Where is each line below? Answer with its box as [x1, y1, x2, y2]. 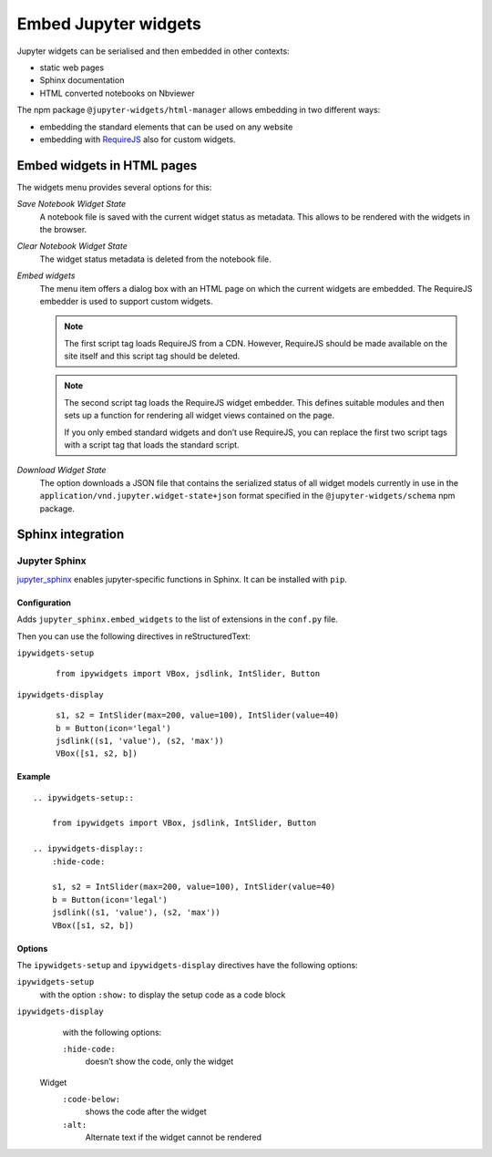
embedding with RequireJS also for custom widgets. [39, 133, 236, 145]
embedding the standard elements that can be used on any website [39, 121, 293, 132]
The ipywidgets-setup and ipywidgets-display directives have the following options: [16, 959, 359, 970]
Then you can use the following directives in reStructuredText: [16, 630, 251, 642]
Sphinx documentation [39, 75, 125, 86]
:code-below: [62, 1094, 121, 1105]
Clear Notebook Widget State [16, 241, 128, 252]
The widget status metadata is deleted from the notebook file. [39, 253, 272, 264]
